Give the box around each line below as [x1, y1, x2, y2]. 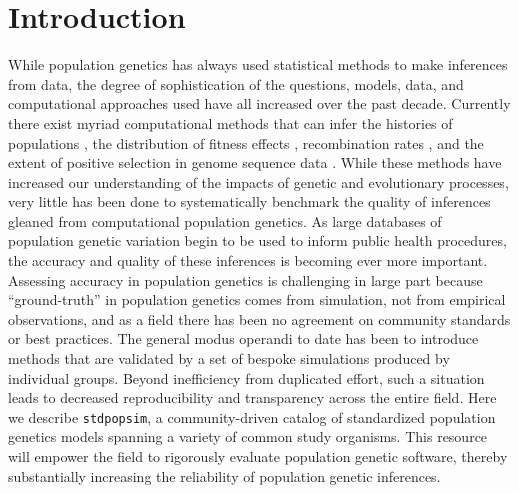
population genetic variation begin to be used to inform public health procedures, [8, 230, 507, 251]
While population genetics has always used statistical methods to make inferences [8, 54, 508, 75]
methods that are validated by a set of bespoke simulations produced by [8, 348, 450, 369]
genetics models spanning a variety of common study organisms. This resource [8, 426, 488, 447]
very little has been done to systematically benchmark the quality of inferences [8, 191, 491, 212]
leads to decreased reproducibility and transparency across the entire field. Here [8, 387, 497, 408]
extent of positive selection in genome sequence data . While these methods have [8, 152, 502, 173]
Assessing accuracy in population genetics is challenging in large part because [8, 269, 483, 290]
